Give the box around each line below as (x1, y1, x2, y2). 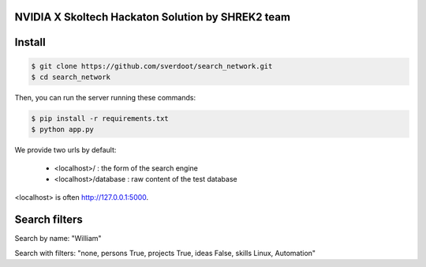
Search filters (14, 213, 83, 227)
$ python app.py (31, 125, 95, 134)
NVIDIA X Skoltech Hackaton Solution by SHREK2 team (14, 10, 291, 24)
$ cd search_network (31, 73, 110, 82)
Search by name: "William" (14, 234, 102, 243)
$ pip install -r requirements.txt (31, 114, 169, 122)
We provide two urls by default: (14, 145, 117, 155)
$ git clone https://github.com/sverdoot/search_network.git (31, 62, 273, 70)
